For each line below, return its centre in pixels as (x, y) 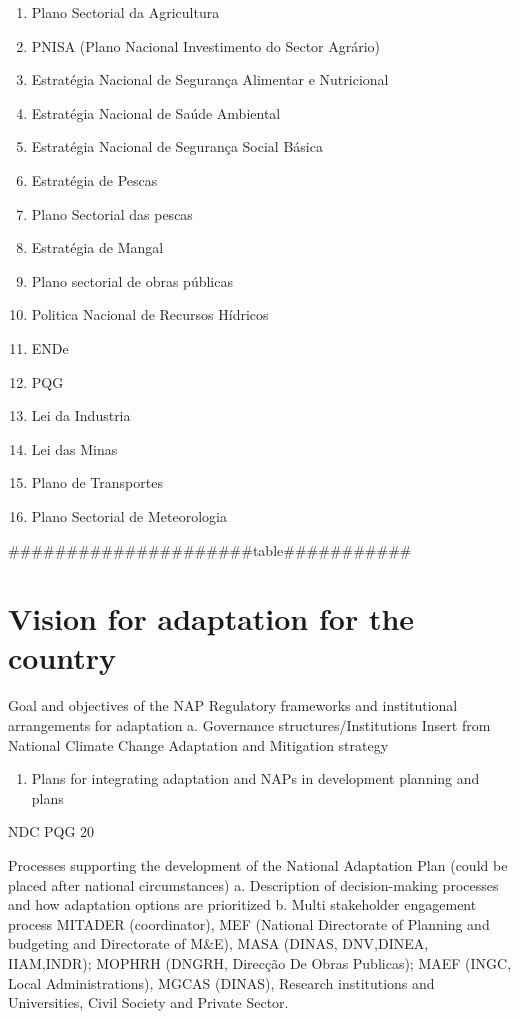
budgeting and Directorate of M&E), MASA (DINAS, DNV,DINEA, (218, 943)
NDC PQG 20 (51, 831)
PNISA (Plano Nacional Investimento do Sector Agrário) (206, 45)
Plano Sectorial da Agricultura (125, 12)
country (62, 657)
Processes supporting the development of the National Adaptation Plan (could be (258, 864)
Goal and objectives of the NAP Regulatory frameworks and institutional (233, 705)
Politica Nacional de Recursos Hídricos (150, 314)
